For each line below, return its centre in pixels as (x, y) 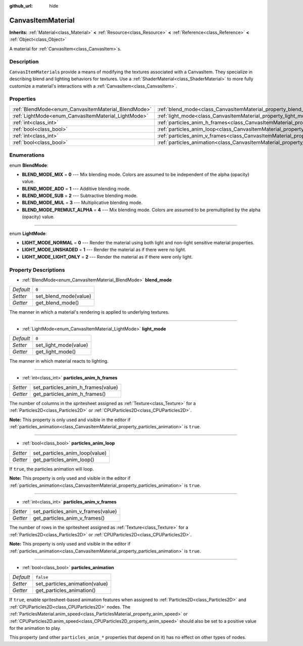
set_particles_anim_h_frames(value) (75, 387)
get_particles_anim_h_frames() (69, 394)
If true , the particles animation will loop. (52, 469)
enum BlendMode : (29, 165)
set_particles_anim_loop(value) (70, 453)
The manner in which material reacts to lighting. (59, 361)
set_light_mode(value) (62, 345)
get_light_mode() (56, 352)
